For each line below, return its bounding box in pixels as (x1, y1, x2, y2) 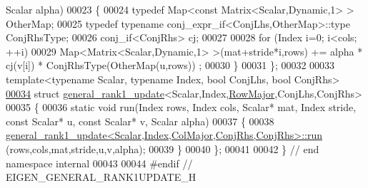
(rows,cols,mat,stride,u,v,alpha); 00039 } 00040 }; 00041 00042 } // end (6, 141, 319, 156)
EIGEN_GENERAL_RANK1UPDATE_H (6, 169, 197, 184)
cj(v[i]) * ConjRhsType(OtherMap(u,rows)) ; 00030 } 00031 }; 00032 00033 (6, 58, 335, 73)
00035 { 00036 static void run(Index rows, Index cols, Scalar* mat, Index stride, (6, 100, 357, 115)
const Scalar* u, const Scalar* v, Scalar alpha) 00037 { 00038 (6, 113, 274, 128)
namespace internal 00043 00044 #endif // (6, 155, 193, 170)
